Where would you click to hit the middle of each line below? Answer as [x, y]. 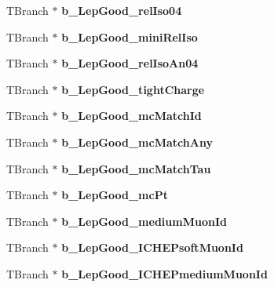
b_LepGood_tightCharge [133, 89]
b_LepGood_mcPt [115, 195]
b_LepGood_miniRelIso [130, 36]
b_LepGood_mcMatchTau [136, 168]
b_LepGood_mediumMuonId [144, 221]
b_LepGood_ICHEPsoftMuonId [152, 247]
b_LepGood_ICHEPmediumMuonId [164, 273]
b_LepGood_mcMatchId [132, 116]
